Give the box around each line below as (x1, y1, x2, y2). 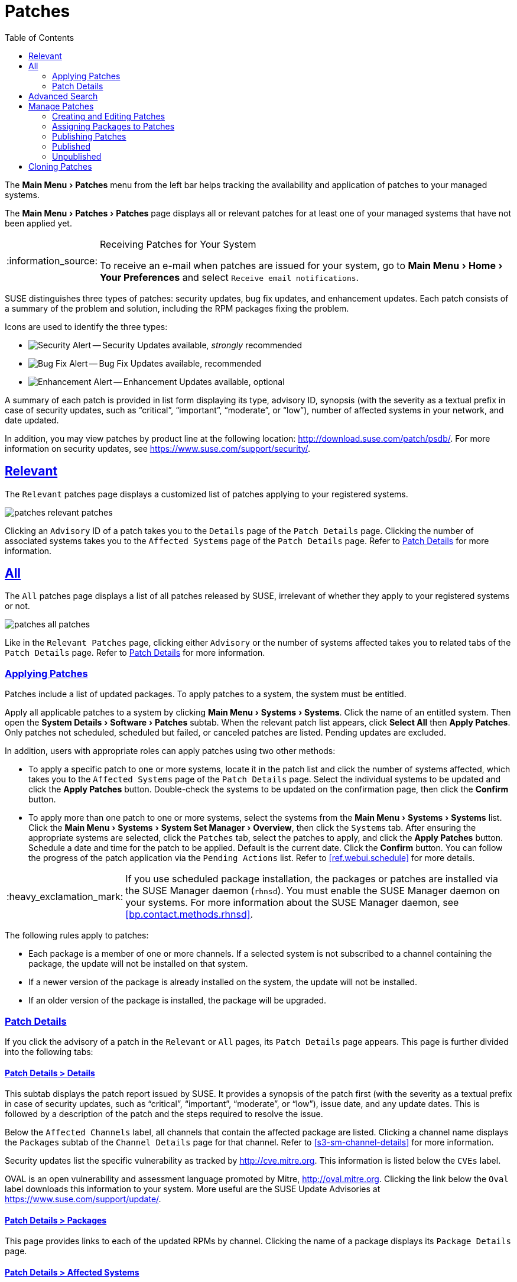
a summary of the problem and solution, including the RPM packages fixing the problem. (5, 303, 349, 313)
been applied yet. (5, 218, 72, 228)
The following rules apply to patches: (5, 930, 149, 941)
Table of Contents (5, 32, 74, 43)
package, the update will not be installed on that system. (28, 959, 248, 969)
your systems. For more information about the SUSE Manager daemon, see (125, 896, 459, 909)
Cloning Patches (28, 161, 92, 171)
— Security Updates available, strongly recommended (92, 339, 302, 350)
